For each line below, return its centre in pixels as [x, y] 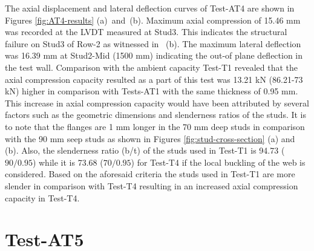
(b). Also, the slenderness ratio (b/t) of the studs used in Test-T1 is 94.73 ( [145, 150]
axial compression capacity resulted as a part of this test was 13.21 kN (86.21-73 [154, 79]
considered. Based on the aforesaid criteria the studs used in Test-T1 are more [150, 174]
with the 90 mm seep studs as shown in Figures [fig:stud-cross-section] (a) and [150, 138]
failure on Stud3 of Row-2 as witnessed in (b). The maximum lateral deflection [153, 43]
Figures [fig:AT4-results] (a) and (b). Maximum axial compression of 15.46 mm [153, 20]
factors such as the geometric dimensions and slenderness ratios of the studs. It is [156, 115]
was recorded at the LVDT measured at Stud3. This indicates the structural [146, 32]
